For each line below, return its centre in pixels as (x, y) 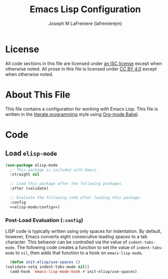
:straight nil (25, 175)
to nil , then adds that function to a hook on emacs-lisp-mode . (79, 253)
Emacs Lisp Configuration (85, 9)
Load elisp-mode (31, 153)
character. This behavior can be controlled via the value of (66, 242)
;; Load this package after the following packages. (67, 184)
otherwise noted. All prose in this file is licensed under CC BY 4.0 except (81, 69)
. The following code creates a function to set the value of (75, 247)
